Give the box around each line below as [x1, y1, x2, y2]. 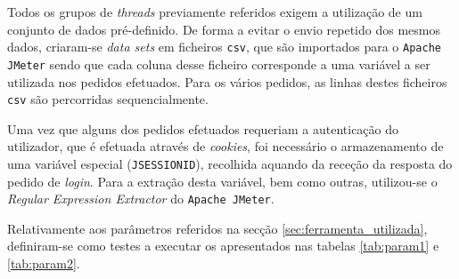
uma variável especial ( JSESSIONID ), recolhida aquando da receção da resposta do [7, 154, 453, 172]
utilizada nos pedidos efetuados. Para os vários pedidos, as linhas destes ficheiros [7, 72, 447, 91]
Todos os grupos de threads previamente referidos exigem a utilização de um [7, 3, 422, 20]
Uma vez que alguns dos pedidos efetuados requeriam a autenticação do [7, 119, 399, 138]
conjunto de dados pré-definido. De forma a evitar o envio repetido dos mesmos [7, 20, 440, 38]
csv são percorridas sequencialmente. [7, 90, 209, 108]
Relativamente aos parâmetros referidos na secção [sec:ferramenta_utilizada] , [7, 219, 428, 237]
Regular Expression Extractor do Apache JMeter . [7, 189, 275, 208]
